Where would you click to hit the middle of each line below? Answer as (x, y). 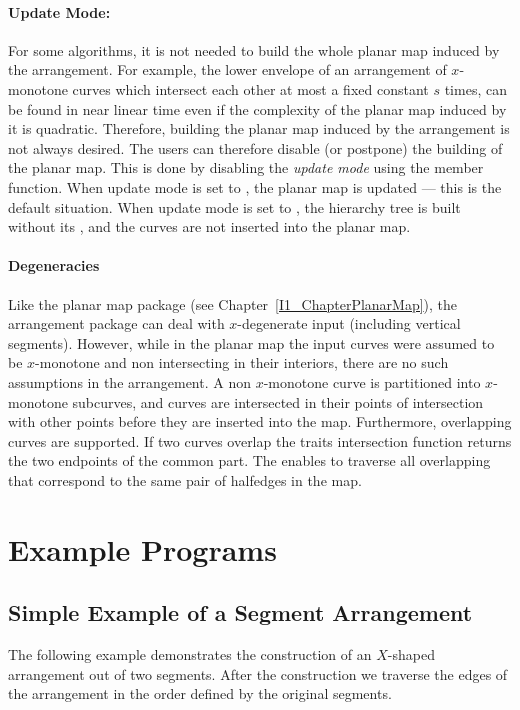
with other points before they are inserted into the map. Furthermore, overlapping (260, 421)
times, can (475, 88)
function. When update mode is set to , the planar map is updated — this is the (255, 186)
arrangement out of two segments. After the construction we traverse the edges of (258, 673)
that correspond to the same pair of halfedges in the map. (185, 479)
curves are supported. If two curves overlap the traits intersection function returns (260, 440)
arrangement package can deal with (116, 323)
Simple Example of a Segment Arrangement (240, 612)
